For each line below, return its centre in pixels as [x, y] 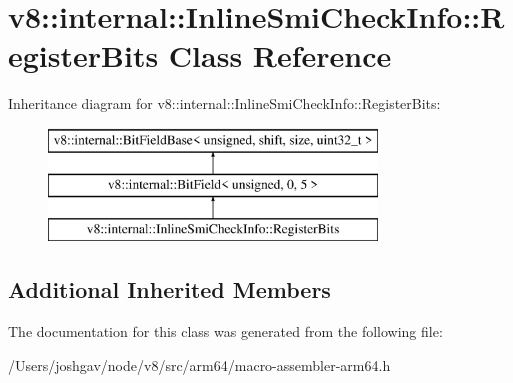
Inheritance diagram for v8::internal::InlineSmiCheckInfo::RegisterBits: [224, 103]
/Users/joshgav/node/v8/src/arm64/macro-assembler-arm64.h [199, 364]
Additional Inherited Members [169, 289]
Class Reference [280, 55]
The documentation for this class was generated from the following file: [225, 331]
